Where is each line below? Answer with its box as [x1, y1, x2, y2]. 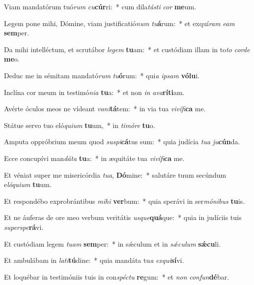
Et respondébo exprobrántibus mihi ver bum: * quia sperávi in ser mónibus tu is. [4, 195, 245, 206]
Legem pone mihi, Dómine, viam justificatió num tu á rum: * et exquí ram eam [4, 18, 235, 28]
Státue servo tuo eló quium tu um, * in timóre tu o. [4, 120, 155, 130]
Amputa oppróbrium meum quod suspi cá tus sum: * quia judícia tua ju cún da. [4, 136, 240, 147]
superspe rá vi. [4, 222, 44, 232]
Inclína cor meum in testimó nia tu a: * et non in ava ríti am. [4, 87, 185, 97]
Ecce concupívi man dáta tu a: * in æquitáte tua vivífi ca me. [4, 153, 185, 163]
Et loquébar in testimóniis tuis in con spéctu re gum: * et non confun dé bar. [4, 271, 229, 282]
